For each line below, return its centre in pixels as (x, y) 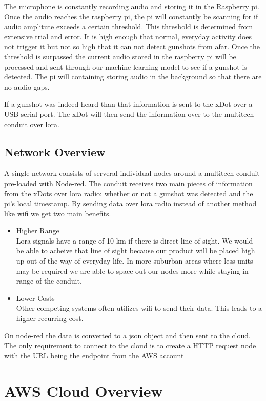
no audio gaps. (27, 86)
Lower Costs (35, 298)
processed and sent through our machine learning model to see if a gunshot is (126, 66)
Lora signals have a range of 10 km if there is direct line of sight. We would (135, 240)
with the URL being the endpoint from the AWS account (94, 355)
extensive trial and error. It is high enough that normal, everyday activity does (128, 36)
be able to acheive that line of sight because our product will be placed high (136, 250)
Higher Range (38, 230)
